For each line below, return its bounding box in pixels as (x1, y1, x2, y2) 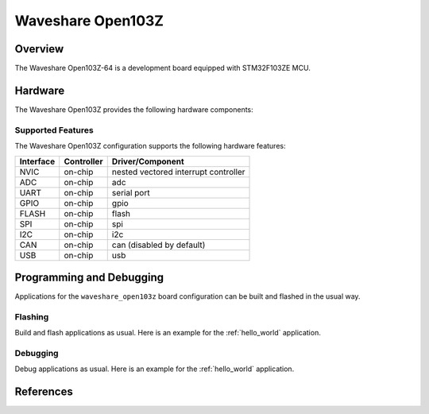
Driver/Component (111, 156, 184, 167)
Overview (14, 42, 64, 56)
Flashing (14, 311, 49, 322)
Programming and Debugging (14, 270, 164, 284)
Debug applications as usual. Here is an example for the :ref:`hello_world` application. (14, 364, 295, 373)
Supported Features (14, 124, 95, 135)
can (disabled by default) (111, 239, 206, 250)
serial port (111, 187, 150, 198)
